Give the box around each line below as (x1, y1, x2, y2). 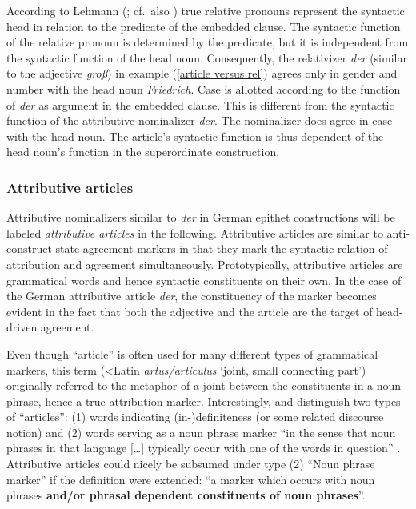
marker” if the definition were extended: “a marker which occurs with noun (6, 471, 375, 487)
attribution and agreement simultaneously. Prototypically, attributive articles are (6, 255, 403, 272)
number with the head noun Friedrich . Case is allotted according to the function (6, 80, 401, 97)
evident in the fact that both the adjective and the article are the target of (6, 303, 373, 319)
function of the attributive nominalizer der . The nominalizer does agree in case (6, 112, 393, 129)
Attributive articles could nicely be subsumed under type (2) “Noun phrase (6, 455, 375, 472)
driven (6, 319, 38, 335)
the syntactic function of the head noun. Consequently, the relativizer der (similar (6, 49, 407, 66)
